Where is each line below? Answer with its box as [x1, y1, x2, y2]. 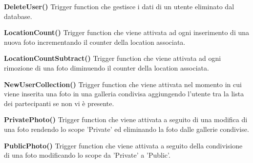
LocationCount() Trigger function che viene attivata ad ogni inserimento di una [4, 27, 250, 37]
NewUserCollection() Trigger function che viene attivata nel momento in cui [4, 79, 242, 89]
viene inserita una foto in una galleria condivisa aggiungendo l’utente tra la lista [4, 89, 244, 99]
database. [4, 11, 32, 21]
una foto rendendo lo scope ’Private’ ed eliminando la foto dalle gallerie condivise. [4, 124, 249, 134]
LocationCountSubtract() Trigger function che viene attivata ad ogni [4, 53, 221, 63]
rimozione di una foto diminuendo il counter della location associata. [4, 62, 209, 72]
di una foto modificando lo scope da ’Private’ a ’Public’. [4, 150, 170, 160]
